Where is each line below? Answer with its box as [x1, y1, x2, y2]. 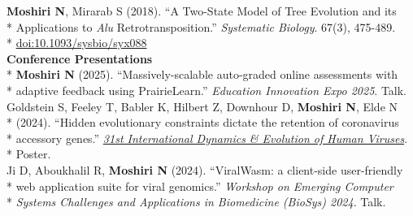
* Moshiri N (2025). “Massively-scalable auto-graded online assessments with [7, 66, 398, 83]
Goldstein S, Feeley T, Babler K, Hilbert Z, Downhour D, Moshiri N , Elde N [7, 97, 398, 114]
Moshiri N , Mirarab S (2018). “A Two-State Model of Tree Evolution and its [7, 2, 397, 19]
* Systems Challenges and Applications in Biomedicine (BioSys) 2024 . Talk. [7, 193, 386, 210]
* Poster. [7, 145, 51, 162]
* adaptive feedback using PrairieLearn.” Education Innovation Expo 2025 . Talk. [7, 81, 407, 98]
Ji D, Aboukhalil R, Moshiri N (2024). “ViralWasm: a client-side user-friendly [7, 161, 403, 178]
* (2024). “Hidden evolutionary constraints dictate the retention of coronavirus [7, 114, 399, 131]
